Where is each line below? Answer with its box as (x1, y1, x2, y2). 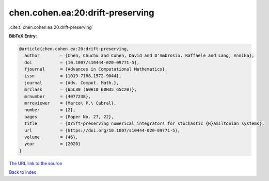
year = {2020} (24, 141, 81, 147)
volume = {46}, (24, 134, 79, 140)
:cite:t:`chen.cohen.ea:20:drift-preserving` (9, 24, 93, 30)
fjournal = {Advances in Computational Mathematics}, (24, 66, 168, 72)
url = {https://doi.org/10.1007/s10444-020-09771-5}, (24, 128, 180, 133)
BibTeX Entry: (9, 33, 37, 39)
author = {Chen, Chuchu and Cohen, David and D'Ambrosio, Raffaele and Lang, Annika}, (24, 53, 254, 58)
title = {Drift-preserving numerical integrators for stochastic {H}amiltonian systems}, (24, 121, 265, 126)
